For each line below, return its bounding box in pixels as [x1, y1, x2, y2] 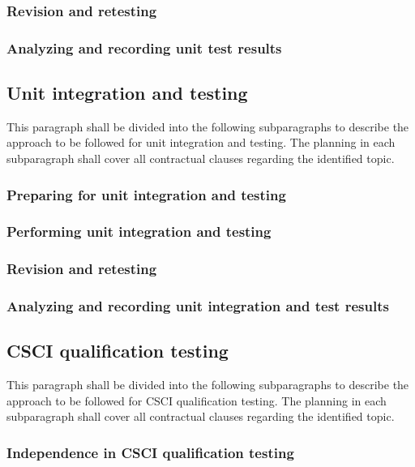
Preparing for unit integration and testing [6, 184, 286, 204]
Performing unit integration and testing [6, 221, 272, 242]
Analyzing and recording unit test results [6, 37, 282, 58]
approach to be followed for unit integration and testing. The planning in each [6, 134, 396, 151]
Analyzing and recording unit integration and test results [6, 296, 389, 316]
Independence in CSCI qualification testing [6, 442, 294, 462]
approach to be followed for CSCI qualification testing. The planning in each [6, 392, 387, 409]
